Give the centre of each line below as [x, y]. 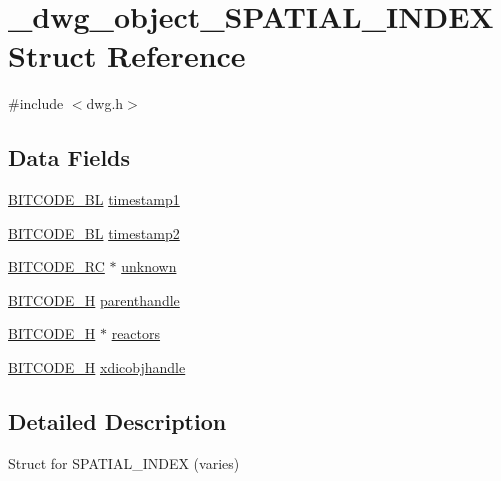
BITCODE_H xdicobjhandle [97, 367]
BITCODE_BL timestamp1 [94, 199]
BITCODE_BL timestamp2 [94, 232]
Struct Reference [127, 55]
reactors [136, 333]
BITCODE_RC [56, 266]
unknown [149, 266]
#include [36, 103]
